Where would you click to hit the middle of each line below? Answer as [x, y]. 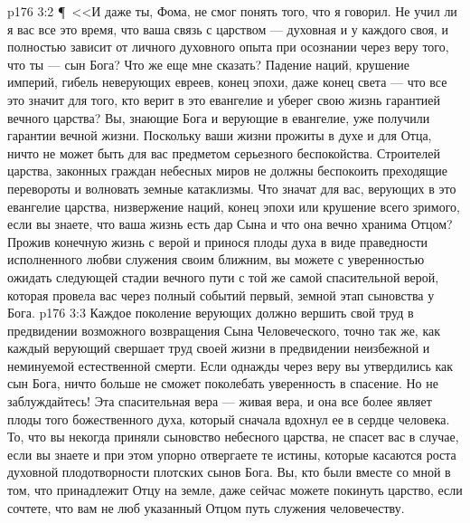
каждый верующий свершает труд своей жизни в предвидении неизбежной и [219, 348]
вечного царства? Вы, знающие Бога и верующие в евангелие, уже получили [219, 117]
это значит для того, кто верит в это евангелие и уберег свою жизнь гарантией [224, 99]
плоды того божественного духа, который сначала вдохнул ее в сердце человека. [229, 418]
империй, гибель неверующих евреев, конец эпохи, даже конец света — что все [227, 82]
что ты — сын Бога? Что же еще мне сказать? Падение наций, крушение [208, 64]
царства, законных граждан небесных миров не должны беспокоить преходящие [227, 171]
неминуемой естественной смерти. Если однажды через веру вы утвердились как [230, 365]
